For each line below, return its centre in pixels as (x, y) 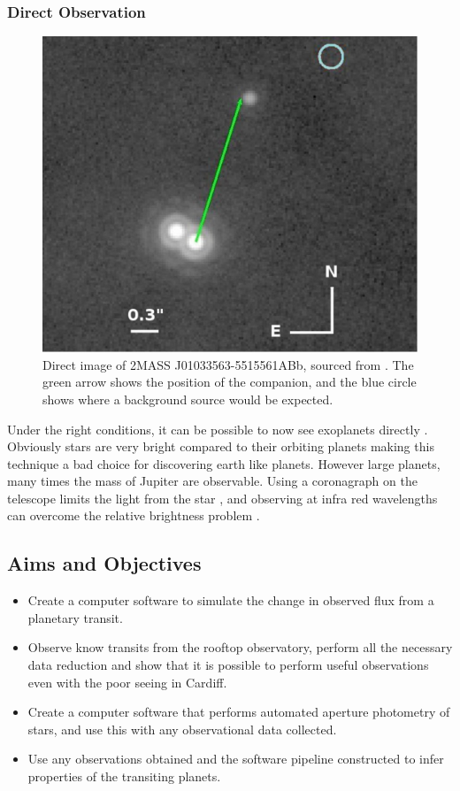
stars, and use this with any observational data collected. (182, 729)
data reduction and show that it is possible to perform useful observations (228, 665)
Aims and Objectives (104, 563)
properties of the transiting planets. (124, 776)
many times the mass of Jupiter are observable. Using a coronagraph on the (212, 481)
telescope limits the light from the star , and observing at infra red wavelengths (222, 498)
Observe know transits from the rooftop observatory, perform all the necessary (240, 647)
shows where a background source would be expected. (188, 399)
